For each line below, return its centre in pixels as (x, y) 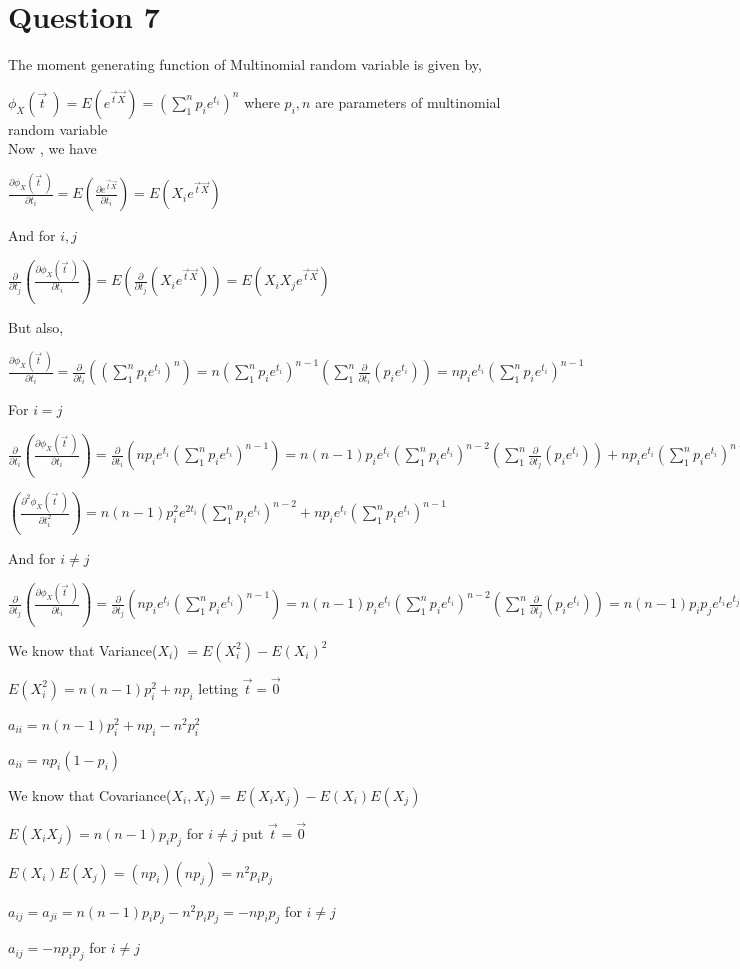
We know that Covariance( (90, 794)
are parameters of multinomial (408, 101)
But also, (36, 326)
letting (218, 687)
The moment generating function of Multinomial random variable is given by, (245, 64)
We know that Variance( (83, 649)
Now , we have (52, 148)
